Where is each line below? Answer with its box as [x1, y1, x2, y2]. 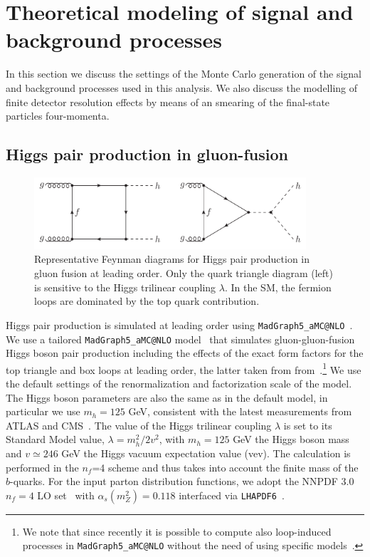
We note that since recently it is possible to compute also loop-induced [22, 524, 332, 538]
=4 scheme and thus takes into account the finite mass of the [92, 459, 359, 474]
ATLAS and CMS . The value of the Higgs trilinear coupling [6, 417, 272, 432]
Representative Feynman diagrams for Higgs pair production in [34, 251, 310, 266]
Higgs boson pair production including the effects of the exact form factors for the [6, 345, 364, 360]
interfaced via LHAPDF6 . [179, 487, 285, 502]
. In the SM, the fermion [224, 279, 332, 294]
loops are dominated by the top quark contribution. [34, 293, 260, 308]
